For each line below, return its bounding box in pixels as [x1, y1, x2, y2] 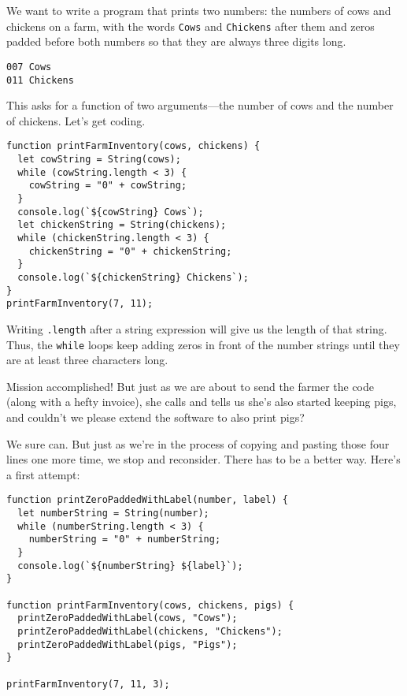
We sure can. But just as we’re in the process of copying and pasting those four [6, 435, 390, 452]
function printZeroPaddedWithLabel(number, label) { [6, 494, 288, 506]
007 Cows [6, 61, 52, 73]
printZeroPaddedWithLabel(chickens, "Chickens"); [17, 625, 283, 637]
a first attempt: [6, 466, 80, 482]
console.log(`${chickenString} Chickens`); [17, 271, 249, 283]
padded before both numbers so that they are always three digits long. [6, 33, 346, 50]
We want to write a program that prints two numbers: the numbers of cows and [6, 2, 391, 18]
